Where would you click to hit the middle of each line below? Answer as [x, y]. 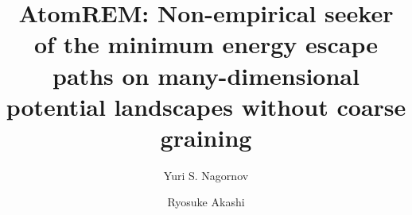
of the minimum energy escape [206, 44]
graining [206, 137]
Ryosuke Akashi [206, 202]
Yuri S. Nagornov [206, 175]
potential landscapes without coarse [206, 106]
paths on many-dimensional [206, 75]
